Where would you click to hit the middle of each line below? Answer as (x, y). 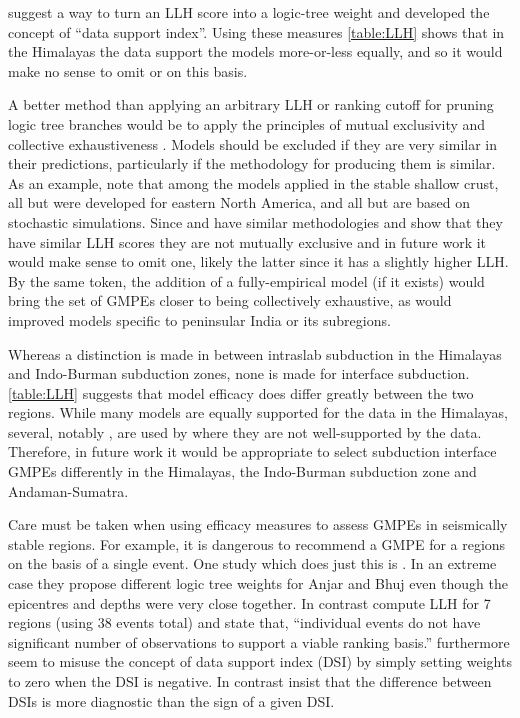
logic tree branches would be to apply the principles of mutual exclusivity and (247, 123)
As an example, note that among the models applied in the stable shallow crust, (253, 182)
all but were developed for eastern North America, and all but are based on (239, 202)
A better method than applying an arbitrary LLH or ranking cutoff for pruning (251, 104)
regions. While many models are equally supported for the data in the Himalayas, (258, 412)
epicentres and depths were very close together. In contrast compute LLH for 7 (249, 602)
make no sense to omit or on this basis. (128, 70)
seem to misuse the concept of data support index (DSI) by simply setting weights (260, 661)
